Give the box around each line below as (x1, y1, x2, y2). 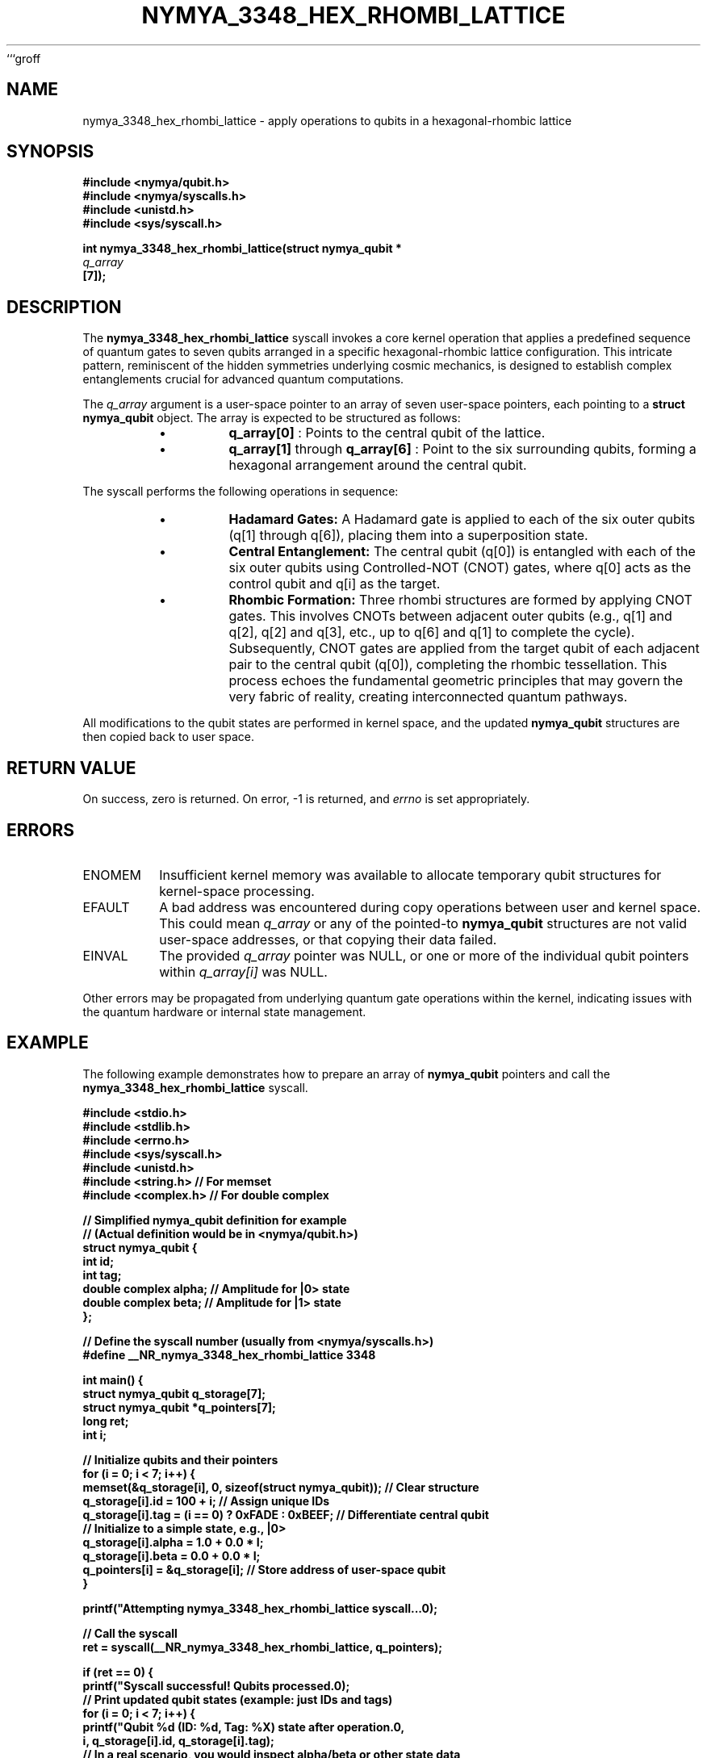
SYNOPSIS (6, 141, 94, 162)
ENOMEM (82, 866, 142, 883)
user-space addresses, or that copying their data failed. (159, 931, 497, 948)
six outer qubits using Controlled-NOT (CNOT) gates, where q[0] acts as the (228, 559, 692, 576)
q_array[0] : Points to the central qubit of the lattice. (228, 425, 546, 442)
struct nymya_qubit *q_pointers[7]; (82, 1400, 276, 1414)
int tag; (82, 1267, 122, 1282)
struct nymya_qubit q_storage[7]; (82, 1386, 266, 1400)
